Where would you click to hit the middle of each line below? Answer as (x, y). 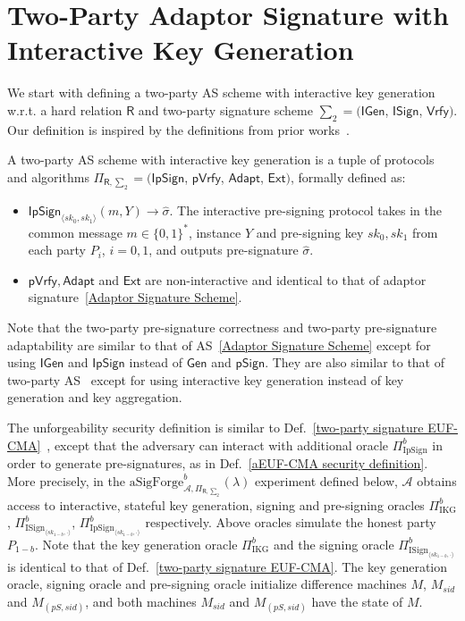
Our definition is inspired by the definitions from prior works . (178, 129)
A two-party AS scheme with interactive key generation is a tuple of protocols (221, 159)
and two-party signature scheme (225, 109)
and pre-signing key (310, 232)
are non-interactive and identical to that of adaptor (286, 279)
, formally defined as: (348, 176)
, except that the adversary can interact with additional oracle (218, 445)
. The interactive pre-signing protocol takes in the (305, 210)
